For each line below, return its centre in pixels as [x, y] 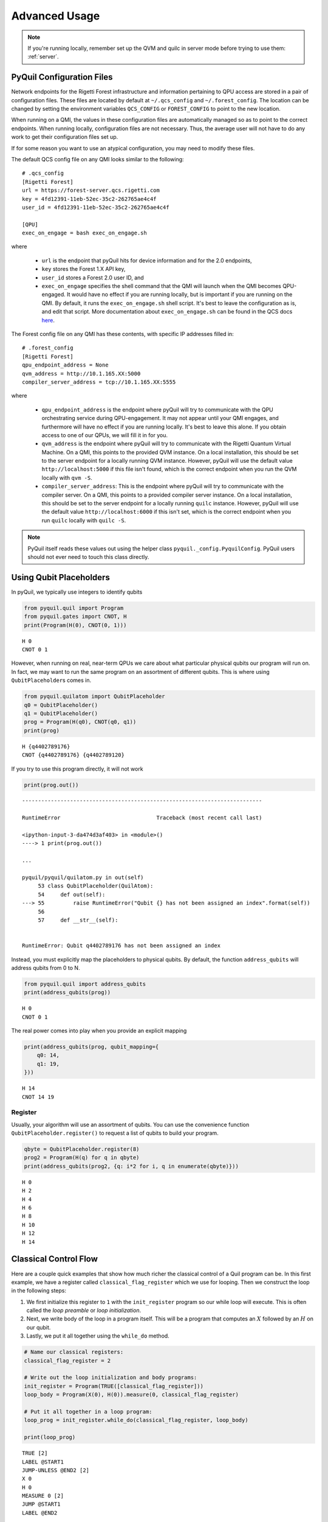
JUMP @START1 [41, 1504]
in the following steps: [39, 1291]
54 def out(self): [72, 894]
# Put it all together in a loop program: [88, 1412]
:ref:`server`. [43, 57]
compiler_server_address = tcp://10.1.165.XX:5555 [99, 382]
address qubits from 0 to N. [46, 967]
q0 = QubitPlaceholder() [61, 705]
